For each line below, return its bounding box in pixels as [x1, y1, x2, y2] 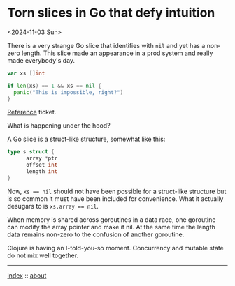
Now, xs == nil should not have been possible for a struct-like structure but [7, 187, 227, 195]
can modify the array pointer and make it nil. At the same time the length [7, 223, 215, 231]
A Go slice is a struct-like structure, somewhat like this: [7, 135, 166, 144]
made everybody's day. [7, 56, 76, 64]
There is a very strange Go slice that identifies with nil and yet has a [7, 41, 206, 50]
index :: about [7, 271, 47, 280]
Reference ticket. [7, 108, 57, 116]
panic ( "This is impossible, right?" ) [13, 89, 124, 96]
